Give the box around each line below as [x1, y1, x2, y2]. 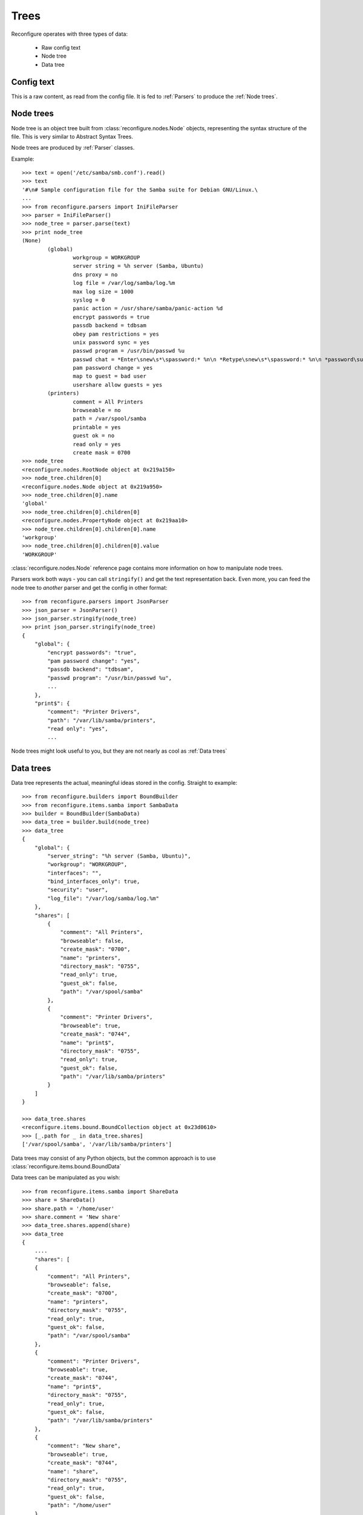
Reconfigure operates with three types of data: [11, 30, 128, 38]
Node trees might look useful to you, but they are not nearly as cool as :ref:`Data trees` [11, 747, 227, 754]
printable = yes [73, 424, 121, 430]
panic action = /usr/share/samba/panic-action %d [73, 305, 223, 312]
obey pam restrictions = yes [73, 330, 160, 338]
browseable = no [73, 407, 121, 414]
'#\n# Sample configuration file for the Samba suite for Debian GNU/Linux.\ [22, 186, 258, 193]
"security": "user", [47, 887, 108, 893]
